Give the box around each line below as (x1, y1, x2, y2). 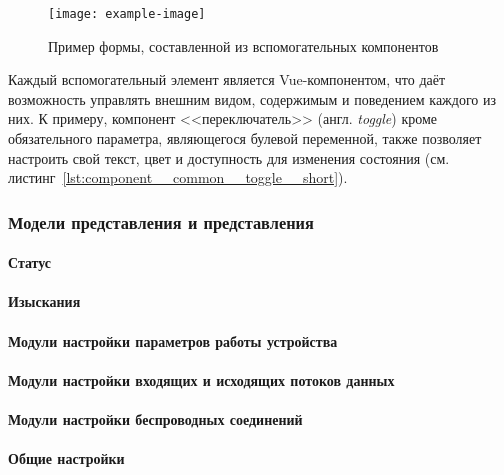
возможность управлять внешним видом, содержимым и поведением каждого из (8, 88, 496, 109)
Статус (8, 252, 52, 273)
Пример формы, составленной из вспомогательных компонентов (48, 35, 439, 56)
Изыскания (8, 291, 81, 312)
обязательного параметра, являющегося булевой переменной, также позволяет (8, 128, 482, 149)
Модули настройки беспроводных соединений (8, 409, 303, 429)
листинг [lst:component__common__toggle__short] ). (8, 167, 348, 188)
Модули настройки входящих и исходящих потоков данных (8, 369, 395, 390)
